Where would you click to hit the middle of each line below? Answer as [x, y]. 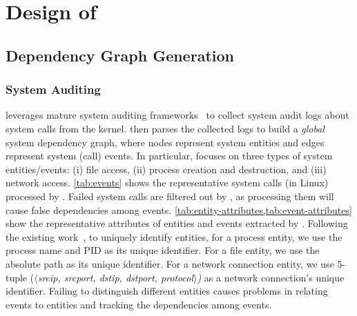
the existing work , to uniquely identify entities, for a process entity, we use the [174, 236]
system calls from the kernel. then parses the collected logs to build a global [165, 128]
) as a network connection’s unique [271, 277]
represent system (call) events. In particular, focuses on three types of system [169, 156]
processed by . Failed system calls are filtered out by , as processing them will [170, 196]
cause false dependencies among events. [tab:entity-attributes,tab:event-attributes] [179, 209]
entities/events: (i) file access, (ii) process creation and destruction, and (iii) [166, 169]
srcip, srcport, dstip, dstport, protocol [115, 277]
